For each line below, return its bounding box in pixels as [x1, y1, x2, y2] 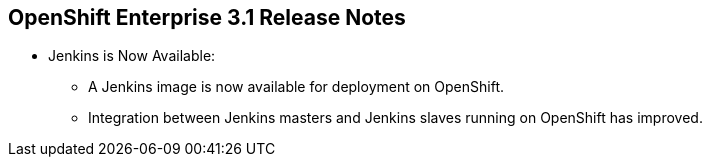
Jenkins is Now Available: [48, 47, 216, 65]
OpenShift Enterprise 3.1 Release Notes [8, 5, 406, 30]
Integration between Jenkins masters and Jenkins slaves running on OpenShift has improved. [88, 109, 703, 127]
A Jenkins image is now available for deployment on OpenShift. [88, 78, 505, 96]
